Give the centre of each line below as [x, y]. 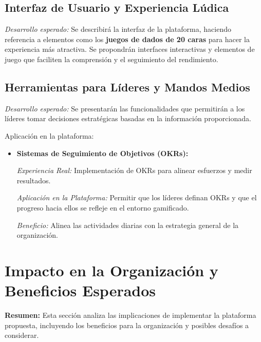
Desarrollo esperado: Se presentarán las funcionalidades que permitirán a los [125, 108]
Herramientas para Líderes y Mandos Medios [127, 87]
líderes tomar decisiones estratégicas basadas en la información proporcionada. [128, 118]
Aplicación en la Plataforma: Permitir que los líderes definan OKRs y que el [137, 197]
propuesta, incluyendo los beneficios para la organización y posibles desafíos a [127, 325]
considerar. [22, 335]
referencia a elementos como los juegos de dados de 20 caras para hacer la [127, 39]
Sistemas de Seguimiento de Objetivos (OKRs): [102, 153]
